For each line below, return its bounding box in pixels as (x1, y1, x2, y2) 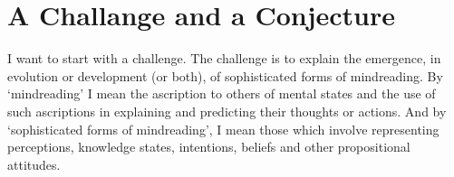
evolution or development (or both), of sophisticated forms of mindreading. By (7, 66, 443, 85)
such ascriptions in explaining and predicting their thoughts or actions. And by (7, 101, 447, 120)
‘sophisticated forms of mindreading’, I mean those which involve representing (7, 119, 440, 138)
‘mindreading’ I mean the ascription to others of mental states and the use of (7, 84, 436, 103)
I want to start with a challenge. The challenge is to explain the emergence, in (7, 49, 441, 68)
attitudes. (7, 154, 61, 173)
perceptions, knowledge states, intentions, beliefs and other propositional (7, 137, 411, 156)
